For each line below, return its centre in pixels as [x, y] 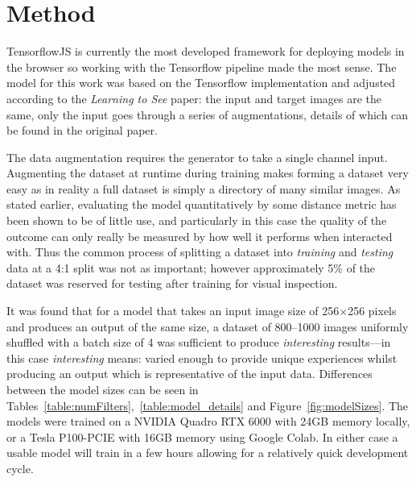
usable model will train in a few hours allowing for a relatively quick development [208, 453]
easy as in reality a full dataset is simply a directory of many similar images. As [204, 188]
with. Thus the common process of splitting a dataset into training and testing [200, 252]
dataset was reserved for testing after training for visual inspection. [172, 283]
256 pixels [372, 311]
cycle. [20, 468]
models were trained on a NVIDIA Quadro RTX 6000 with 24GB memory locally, [208, 421]
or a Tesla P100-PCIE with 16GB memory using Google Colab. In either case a [202, 436]
